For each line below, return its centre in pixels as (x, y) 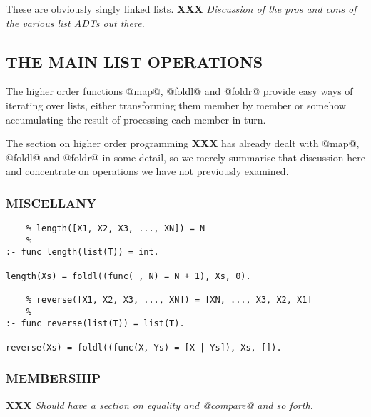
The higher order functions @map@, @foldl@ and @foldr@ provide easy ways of (179, 91)
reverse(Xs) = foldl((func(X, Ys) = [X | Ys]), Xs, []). (144, 347)
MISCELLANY (51, 202)
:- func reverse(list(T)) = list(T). (95, 324)
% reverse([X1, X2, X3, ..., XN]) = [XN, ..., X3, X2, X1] (169, 300)
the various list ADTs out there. (75, 22)
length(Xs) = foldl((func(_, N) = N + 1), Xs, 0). (128, 276)
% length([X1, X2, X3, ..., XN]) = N (116, 229)
